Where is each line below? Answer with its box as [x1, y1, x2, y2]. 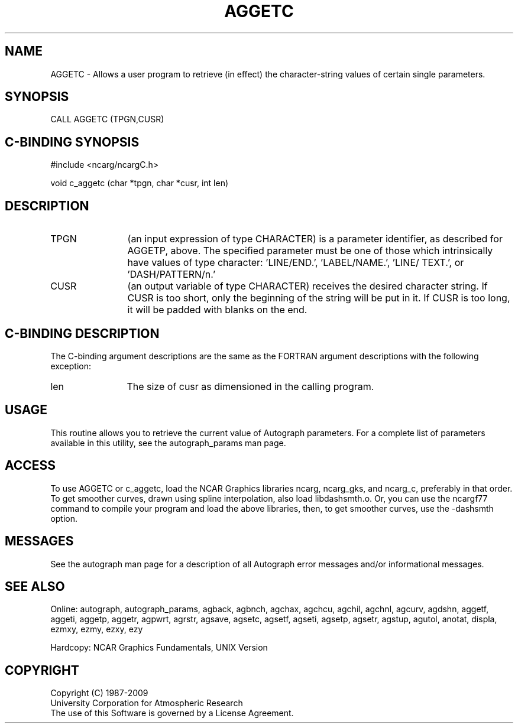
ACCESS [5, 458, 56, 473]
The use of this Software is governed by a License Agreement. [50, 708, 294, 719]
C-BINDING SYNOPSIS [5, 134, 140, 149]
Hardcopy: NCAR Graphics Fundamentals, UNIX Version [50, 642, 268, 653]
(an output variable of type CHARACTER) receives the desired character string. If [127, 280, 488, 292]
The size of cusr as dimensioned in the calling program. [127, 380, 374, 392]
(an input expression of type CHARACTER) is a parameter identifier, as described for [127, 233, 503, 245]
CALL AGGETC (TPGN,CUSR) [50, 114, 164, 125]
